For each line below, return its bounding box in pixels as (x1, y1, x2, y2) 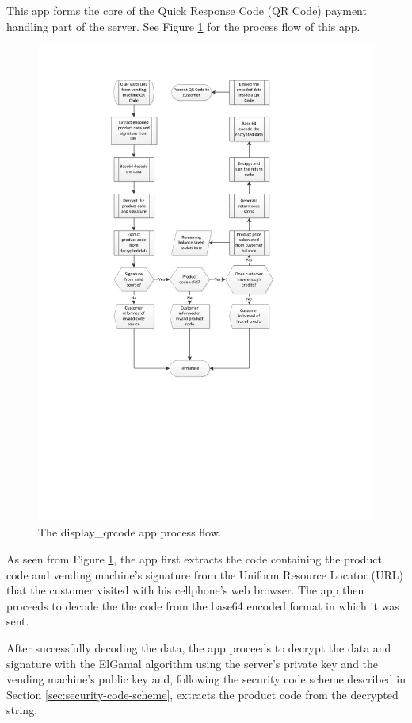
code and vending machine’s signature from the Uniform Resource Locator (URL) (6, 566, 403, 583)
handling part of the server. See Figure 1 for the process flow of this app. (6, 17, 360, 34)
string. (6, 702, 38, 718)
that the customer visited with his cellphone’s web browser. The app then (6, 582, 364, 598)
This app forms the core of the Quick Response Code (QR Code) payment (6, 2, 367, 18)
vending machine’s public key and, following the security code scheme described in (6, 671, 406, 687)
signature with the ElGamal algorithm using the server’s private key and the (6, 655, 379, 671)
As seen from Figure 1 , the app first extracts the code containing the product (6, 551, 382, 567)
